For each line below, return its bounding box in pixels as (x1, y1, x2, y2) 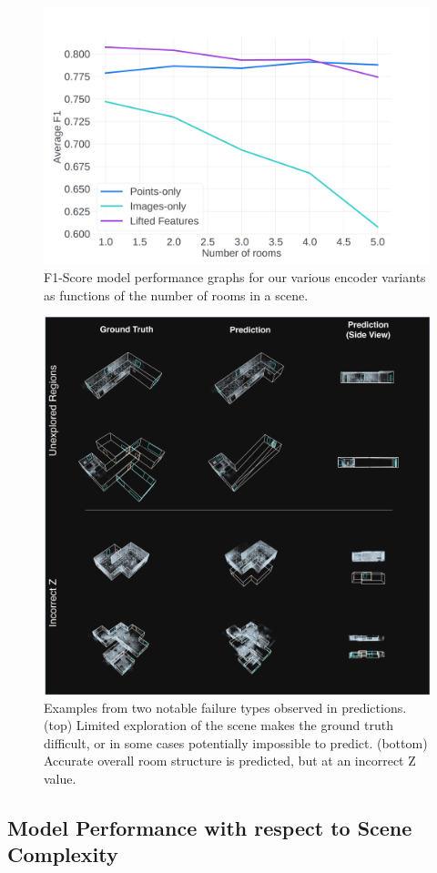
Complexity (7, 840, 118, 868)
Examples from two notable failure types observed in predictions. (44, 697, 407, 716)
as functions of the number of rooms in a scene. (44, 285, 309, 304)
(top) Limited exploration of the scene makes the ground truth (44, 716, 393, 735)
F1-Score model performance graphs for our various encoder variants (44, 267, 426, 286)
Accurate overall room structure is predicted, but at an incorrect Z (44, 751, 416, 770)
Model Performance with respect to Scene (7, 814, 412, 842)
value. (44, 769, 76, 788)
